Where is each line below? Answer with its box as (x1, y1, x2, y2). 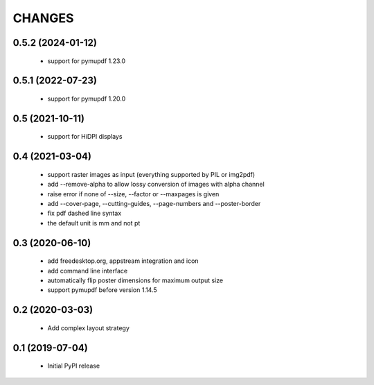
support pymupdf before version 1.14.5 (47, 286, 157, 294)
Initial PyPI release (47, 361, 100, 370)
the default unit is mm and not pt (47, 219, 141, 227)
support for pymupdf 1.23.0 (47, 56, 126, 65)
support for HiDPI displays (47, 132, 123, 141)
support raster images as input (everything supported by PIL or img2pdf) (47, 170, 256, 178)
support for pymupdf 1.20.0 (47, 94, 126, 103)
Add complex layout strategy (47, 323, 130, 332)
